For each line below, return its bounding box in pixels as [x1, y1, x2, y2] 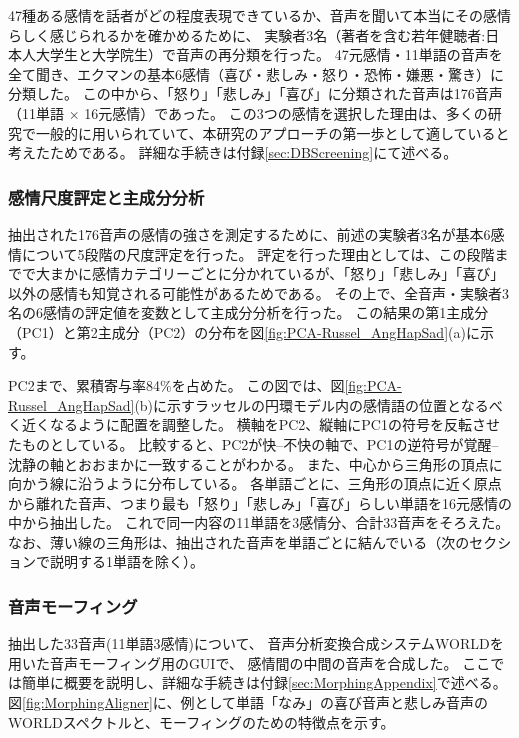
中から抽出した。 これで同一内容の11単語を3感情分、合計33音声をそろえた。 [8, 512, 510, 533]
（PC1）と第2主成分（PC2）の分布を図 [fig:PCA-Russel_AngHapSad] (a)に [8, 321, 480, 342]
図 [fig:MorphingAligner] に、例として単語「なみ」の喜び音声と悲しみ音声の [8, 692, 488, 713]
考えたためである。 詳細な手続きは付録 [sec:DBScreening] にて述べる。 [8, 142, 458, 163]
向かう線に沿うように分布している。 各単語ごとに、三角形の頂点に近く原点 [8, 473, 502, 494]
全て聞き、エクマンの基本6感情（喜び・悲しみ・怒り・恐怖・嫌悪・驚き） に [8, 63, 505, 84]
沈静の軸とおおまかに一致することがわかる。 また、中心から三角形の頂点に [8, 453, 503, 474]
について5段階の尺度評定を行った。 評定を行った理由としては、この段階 [21, 243, 495, 264]
